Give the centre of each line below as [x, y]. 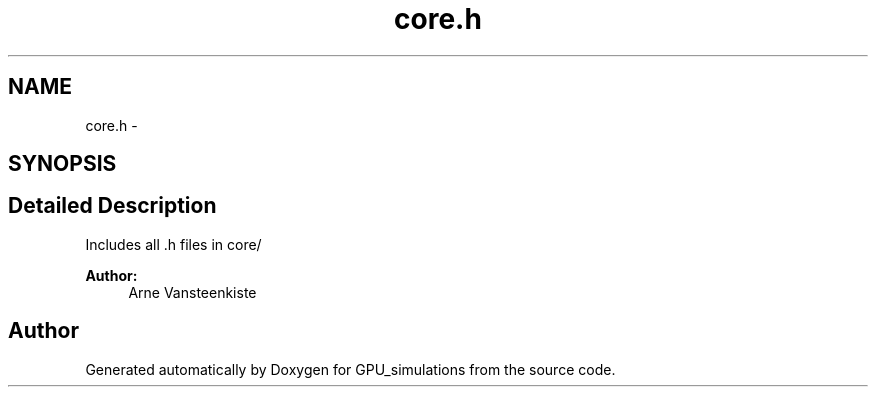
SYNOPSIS [62, 164]
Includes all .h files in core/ [173, 244]
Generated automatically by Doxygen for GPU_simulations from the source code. [350, 369]
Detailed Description [112, 206]
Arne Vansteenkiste [192, 292]
